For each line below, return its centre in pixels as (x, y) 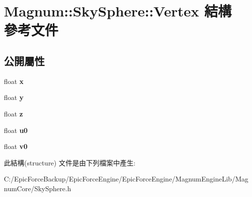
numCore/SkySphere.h (38, 188)
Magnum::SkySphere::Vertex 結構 (118, 11)
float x (14, 81)
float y (14, 97)
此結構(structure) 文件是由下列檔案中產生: (70, 162)
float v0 (16, 146)
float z (14, 113)
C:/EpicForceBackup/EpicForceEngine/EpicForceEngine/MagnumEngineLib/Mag (126, 179)
